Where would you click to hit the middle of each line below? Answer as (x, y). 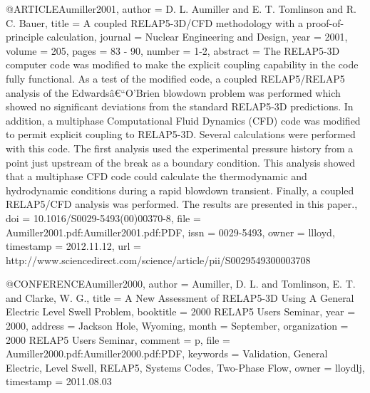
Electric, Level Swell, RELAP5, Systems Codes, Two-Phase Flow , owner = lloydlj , (185, 367)
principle (25, 37)
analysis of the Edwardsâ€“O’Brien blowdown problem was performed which (173, 92)
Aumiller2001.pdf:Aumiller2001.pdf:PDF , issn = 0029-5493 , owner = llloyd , (170, 232)
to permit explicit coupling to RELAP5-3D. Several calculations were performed (181, 134)
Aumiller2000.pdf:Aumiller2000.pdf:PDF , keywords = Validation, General (167, 353)
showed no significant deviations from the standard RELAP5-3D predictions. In (180, 106)
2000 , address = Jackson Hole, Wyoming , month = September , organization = (177, 326)
